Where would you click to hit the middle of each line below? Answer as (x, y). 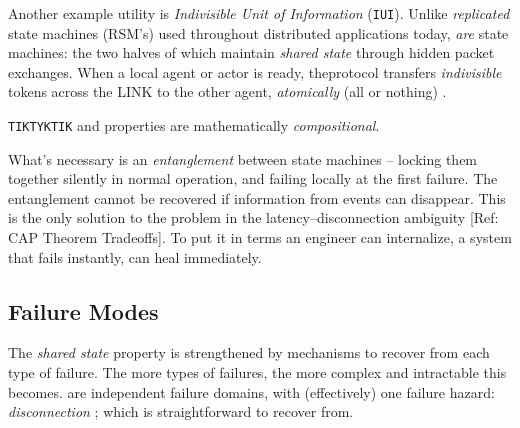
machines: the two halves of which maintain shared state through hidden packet (251, 52)
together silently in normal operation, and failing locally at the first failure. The (253, 178)
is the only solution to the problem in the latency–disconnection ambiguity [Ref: (253, 217)
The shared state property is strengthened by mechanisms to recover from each (249, 352)
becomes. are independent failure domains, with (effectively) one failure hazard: (251, 391)
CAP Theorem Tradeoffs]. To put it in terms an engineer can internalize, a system (260, 237)
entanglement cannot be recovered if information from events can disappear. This (257, 197)
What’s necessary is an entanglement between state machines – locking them (243, 158)
